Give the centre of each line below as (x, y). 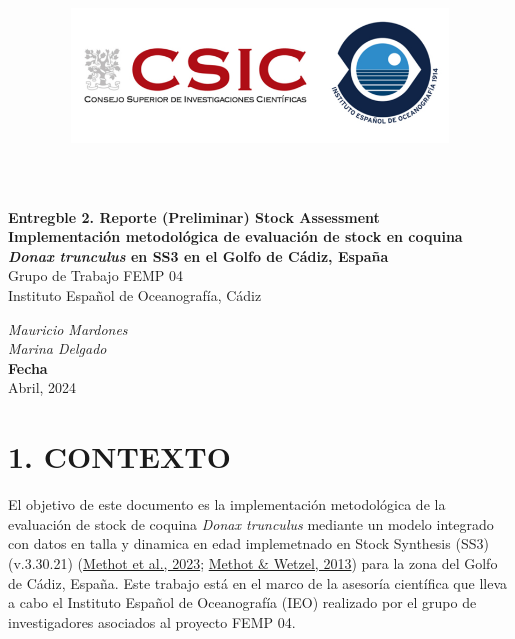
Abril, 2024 (42, 387)
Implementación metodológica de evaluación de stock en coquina (235, 236)
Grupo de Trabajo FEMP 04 (96, 275)
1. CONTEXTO (119, 456)
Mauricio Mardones (68, 328)
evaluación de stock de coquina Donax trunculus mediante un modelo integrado (251, 523)
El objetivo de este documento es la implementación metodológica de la (227, 504)
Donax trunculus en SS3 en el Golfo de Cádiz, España (198, 255)
